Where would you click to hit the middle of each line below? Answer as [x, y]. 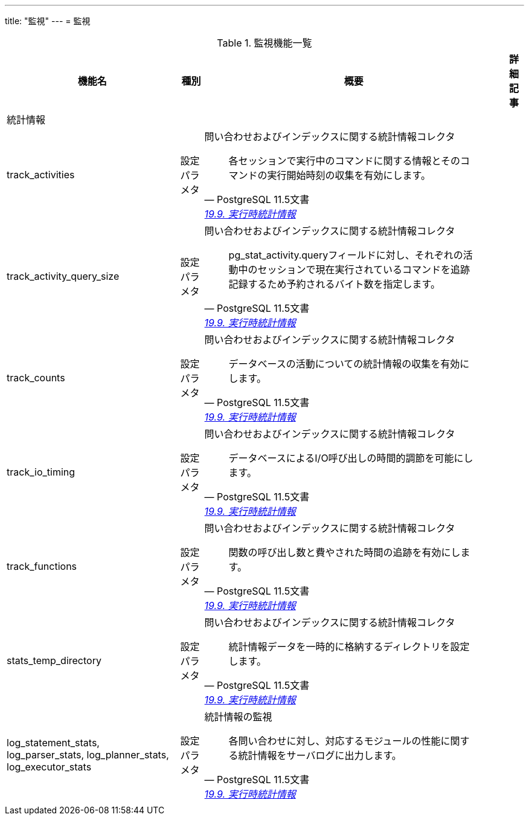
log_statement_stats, [53, 743]
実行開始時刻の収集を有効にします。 [349, 175]
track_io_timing [41, 472]
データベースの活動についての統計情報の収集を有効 [344, 364]
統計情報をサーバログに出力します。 [320, 755]
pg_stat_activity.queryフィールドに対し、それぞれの [346, 255]
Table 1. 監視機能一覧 [264, 43]
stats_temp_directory [54, 660]
